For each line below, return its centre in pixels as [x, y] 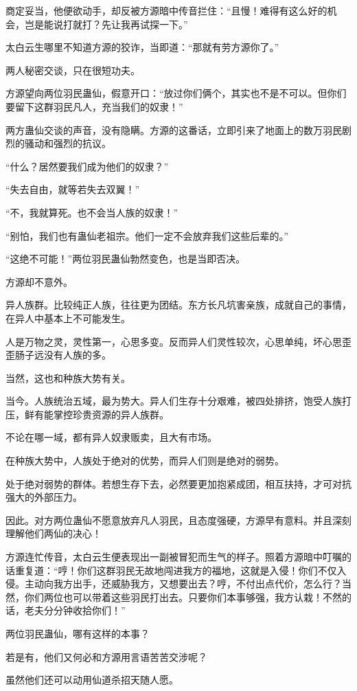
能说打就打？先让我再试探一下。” [116, 24]
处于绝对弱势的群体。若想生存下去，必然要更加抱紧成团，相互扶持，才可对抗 [178, 483]
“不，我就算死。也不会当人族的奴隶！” [92, 212]
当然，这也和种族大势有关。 [68, 377]
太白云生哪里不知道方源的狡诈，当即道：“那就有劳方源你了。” [142, 47]
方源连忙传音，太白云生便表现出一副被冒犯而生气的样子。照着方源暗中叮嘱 [174, 557]
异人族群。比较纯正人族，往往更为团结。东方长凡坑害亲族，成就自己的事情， [178, 305]
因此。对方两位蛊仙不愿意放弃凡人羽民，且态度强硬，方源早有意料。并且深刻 [178, 520]
